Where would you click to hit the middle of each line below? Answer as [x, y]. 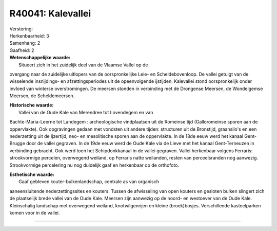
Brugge [17, 144]
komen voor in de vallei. [35, 212]
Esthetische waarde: [32, 174]
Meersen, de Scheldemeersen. [42, 96]
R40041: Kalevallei [50, 13]
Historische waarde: [32, 105]
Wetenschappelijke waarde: [40, 58]
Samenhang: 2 [25, 43]
